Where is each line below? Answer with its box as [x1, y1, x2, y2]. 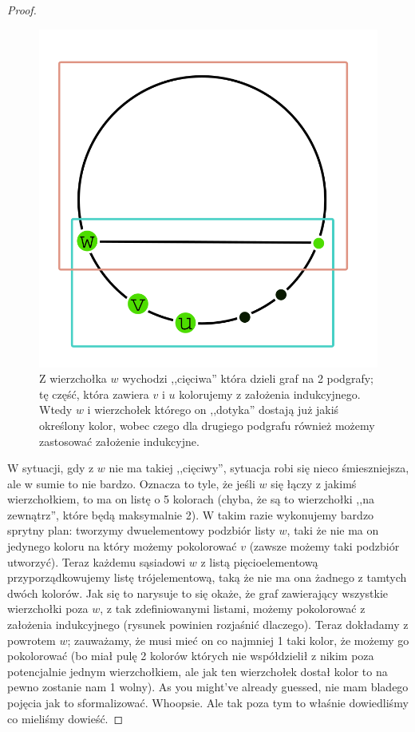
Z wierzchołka [39, 370, 107, 387]
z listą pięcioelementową [200, 553, 318, 570]
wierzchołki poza [7, 600, 89, 617]
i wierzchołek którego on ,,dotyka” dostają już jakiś [87, 401, 339, 418]
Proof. [7, 2, 37, 18]
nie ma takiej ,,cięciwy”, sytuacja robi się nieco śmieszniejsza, [109, 459, 409, 476]
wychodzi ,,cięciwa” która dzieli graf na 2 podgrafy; [122, 370, 373, 387]
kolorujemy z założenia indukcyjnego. [179, 385, 361, 402]
